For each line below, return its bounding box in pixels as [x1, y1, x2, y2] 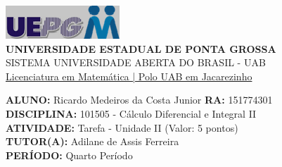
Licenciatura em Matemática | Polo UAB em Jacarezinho [6, 68, 252, 83]
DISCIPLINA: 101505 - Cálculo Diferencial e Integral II [6, 106, 257, 120]
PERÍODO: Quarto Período [6, 147, 133, 162]
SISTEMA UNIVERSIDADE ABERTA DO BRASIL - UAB [6, 55, 266, 70]
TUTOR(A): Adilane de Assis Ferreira [6, 134, 179, 149]
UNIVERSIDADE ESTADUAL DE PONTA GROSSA [6, 41, 276, 56]
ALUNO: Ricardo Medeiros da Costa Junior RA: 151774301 [6, 92, 273, 107]
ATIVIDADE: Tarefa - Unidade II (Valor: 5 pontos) [6, 120, 238, 135]
